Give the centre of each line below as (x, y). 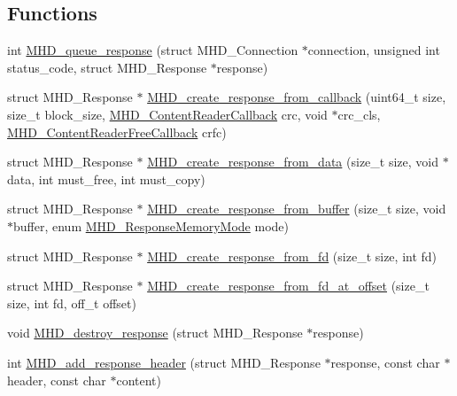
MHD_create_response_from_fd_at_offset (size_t (288, 286)
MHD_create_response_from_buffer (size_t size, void (297, 209)
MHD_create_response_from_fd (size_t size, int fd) (292, 256)
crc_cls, (359, 114)
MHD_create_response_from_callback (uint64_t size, (297, 97)
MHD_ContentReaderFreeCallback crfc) (117, 132)
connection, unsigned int (374, 50)
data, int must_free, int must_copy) (106, 179)
